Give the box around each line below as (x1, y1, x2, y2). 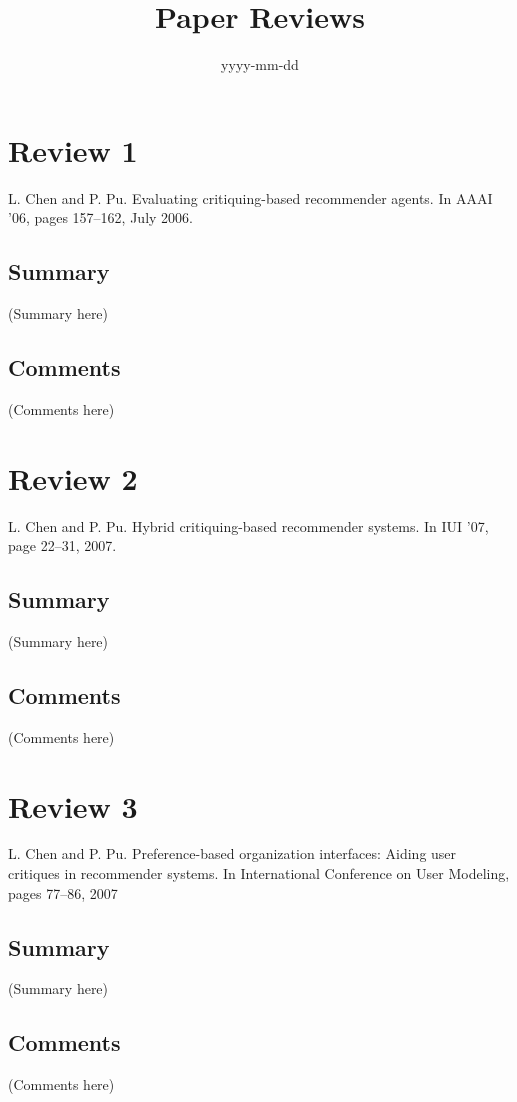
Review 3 (8, 785, 138, 826)
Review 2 (8, 457, 138, 498)
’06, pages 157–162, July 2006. (8, 207, 193, 228)
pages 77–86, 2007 (8, 882, 118, 903)
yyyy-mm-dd (221, 54, 299, 75)
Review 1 (8, 129, 138, 170)
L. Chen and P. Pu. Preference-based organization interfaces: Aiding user (8, 843, 457, 864)
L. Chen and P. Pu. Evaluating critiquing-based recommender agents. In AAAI (8, 187, 493, 208)
